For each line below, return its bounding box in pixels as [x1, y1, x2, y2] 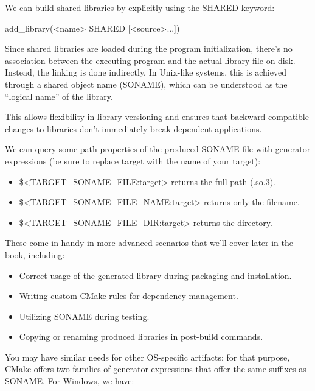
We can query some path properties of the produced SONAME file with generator [5, 143, 311, 155]
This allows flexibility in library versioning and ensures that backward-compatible [5, 110, 309, 123]
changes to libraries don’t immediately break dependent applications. [5, 122, 262, 135]
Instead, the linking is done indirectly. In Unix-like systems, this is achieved [5, 66, 286, 79]
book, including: [5, 248, 65, 261]
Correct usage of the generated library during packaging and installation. [19, 269, 292, 281]
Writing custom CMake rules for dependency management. [19, 289, 238, 302]
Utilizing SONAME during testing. [19, 309, 150, 322]
